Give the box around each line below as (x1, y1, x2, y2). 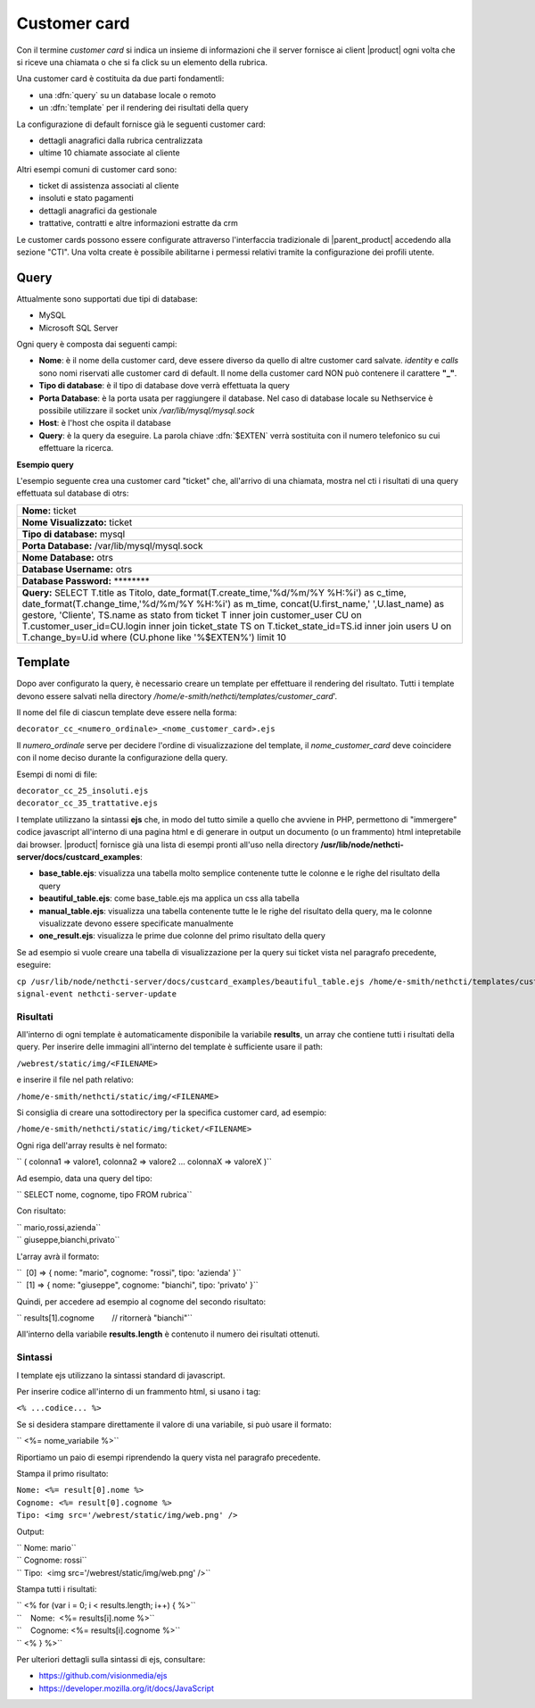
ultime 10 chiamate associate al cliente (38, 147, 180, 158)
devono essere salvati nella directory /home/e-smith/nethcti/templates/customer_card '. (16, 690, 338, 701)
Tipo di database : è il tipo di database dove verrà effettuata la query (38, 380, 290, 391)
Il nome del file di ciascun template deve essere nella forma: (16, 707, 237, 718)
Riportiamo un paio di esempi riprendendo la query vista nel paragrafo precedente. (16, 1452, 321, 1462)
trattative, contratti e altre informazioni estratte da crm (38, 218, 238, 229)
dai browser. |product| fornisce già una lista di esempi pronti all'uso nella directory (16, 839, 319, 850)
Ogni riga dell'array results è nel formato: (16, 1139, 168, 1151)
